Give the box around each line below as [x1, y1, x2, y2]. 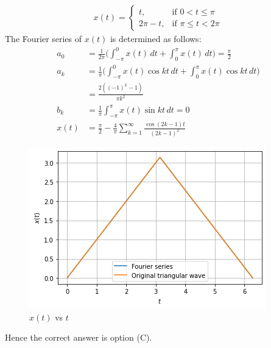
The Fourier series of [5, 32, 82, 45]
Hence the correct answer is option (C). [5, 331, 152, 344]
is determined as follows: [110, 32, 202, 45]
